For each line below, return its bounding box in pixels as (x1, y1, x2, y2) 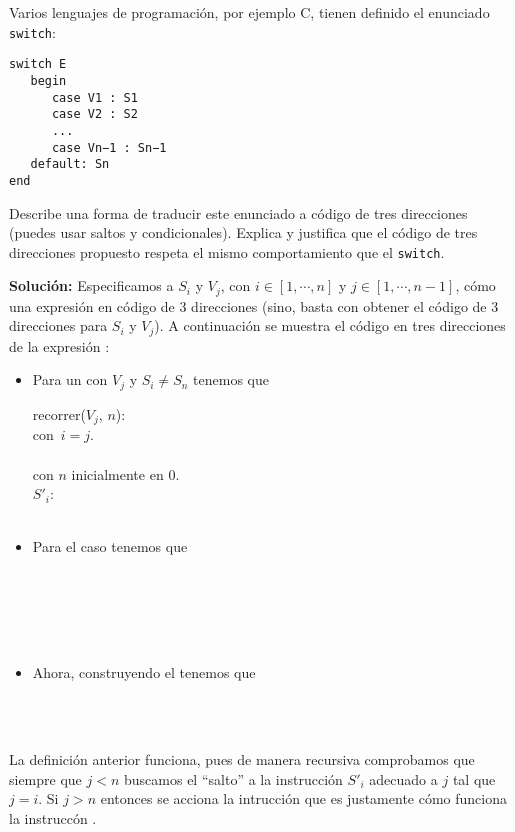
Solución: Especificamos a (9, 275, 174, 296)
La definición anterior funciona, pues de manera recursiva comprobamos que (9, 749, 475, 770)
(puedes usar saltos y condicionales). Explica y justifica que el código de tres (9, 222, 478, 243)
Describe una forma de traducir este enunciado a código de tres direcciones (9, 202, 468, 223)
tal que (452, 768, 496, 789)
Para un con (32, 369, 108, 390)
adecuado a (369, 768, 438, 789)
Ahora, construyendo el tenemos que (32, 662, 256, 683)
